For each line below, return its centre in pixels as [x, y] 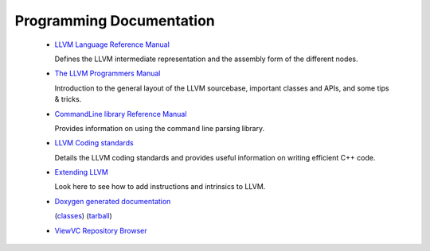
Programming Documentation [115, 21]
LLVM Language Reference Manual [112, 44]
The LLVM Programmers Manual [107, 73]
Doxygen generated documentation [113, 201]
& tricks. [68, 99]
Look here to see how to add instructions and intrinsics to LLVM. [160, 187]
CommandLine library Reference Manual [121, 114]
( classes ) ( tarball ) [84, 216]
